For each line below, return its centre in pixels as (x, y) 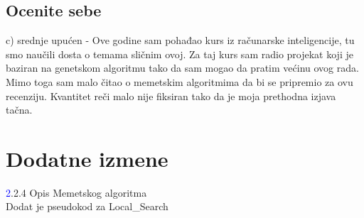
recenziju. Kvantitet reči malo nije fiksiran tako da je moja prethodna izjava (171, 96)
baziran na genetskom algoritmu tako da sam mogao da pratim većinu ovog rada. (182, 68)
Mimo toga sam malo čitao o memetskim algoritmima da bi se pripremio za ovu (180, 81)
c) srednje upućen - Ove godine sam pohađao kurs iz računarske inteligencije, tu (180, 40)
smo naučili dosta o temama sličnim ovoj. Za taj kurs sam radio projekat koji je (180, 54)
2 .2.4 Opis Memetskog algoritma (76, 192)
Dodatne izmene (87, 158)
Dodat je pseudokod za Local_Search (87, 206)
